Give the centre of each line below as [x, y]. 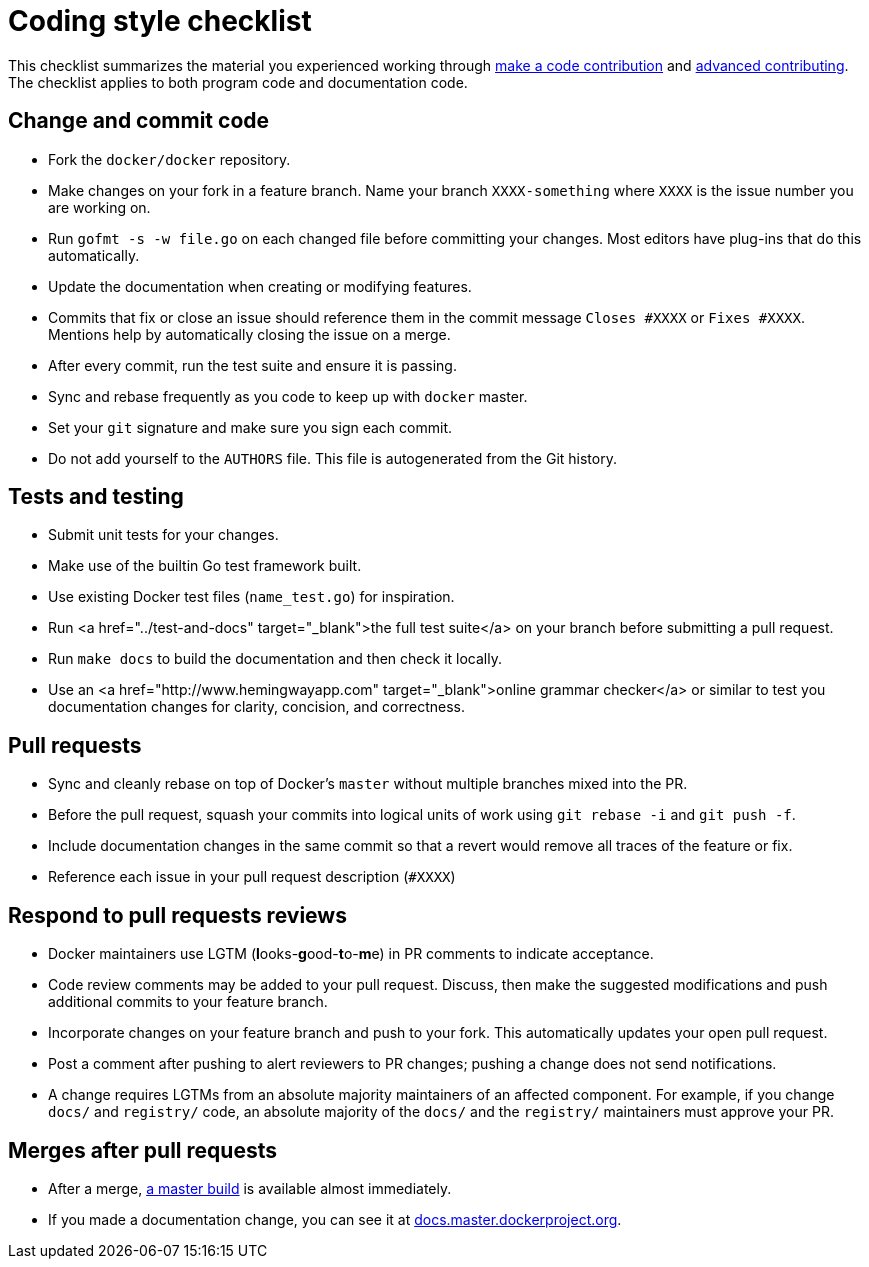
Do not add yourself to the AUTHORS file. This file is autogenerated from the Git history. [332, 458]
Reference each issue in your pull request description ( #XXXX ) [252, 877]
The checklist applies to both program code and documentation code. [238, 82]
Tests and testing [96, 497]
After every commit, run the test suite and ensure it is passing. [252, 365]
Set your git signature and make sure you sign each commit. [250, 427]
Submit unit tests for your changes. [163, 535]
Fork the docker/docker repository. [169, 159]
